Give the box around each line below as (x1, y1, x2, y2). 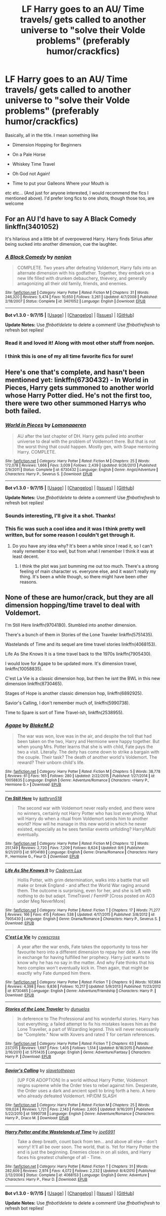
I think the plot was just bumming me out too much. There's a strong (19, 563, 159, 569)
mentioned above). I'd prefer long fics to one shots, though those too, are (5, 195, 155, 201)
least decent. (12, 553, 40, 559)
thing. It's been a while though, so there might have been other (19, 573, 148, 579)
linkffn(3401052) (5, 222, 59, 231)
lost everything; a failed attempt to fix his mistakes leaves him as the (17, 1021, 157, 1027)
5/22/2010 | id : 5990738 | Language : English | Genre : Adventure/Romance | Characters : (5, 1111, 156, 1116)
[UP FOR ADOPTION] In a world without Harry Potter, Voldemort (17, 1077, 148, 1083)
